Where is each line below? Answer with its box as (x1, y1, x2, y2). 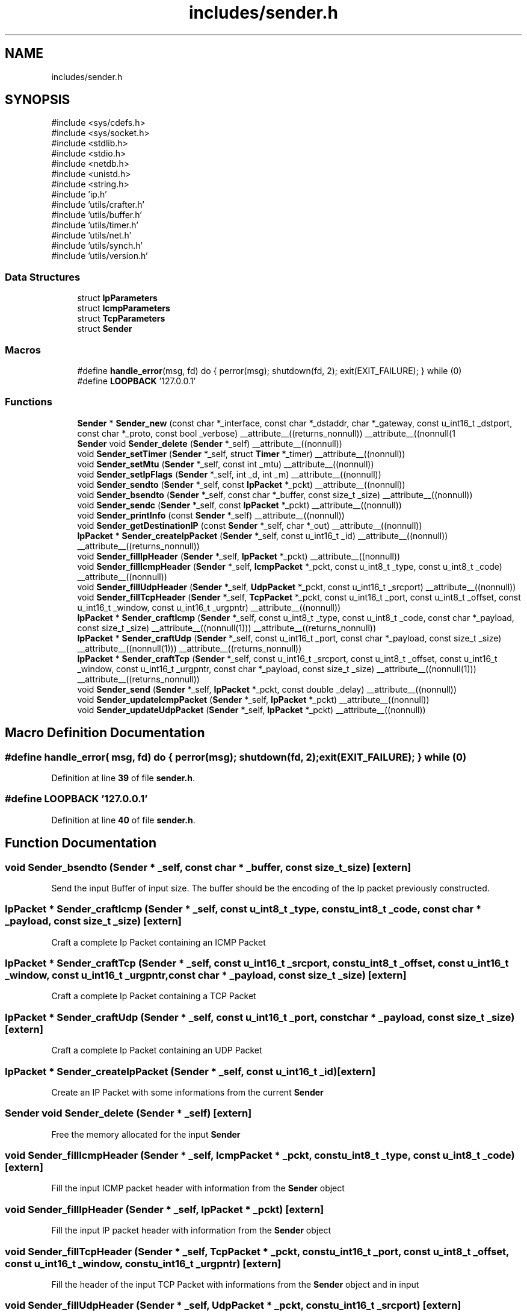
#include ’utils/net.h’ (51, 230, 132, 241)
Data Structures (5, 270, 81, 283)
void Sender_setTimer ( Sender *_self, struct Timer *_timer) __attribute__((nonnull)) (77, 448, 405, 459)
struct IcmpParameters (77, 303, 170, 314)
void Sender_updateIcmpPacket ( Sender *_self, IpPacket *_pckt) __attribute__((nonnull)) (77, 694, 430, 705)
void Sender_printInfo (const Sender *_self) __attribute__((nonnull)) (77, 510, 345, 520)
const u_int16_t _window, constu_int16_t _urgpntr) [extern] (5, 1257, 282, 1270)
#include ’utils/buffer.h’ (51, 210, 142, 220)
